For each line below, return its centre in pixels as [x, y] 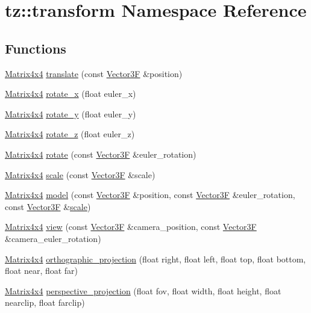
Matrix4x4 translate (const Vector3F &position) [94, 73]
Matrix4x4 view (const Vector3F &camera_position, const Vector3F [131, 227]
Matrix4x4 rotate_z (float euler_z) [70, 134]
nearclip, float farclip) [45, 302]
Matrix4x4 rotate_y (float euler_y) [71, 113]
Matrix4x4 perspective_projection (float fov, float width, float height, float [143, 290]
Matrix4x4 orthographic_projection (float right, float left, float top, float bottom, [155, 259]
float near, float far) [42, 271]
